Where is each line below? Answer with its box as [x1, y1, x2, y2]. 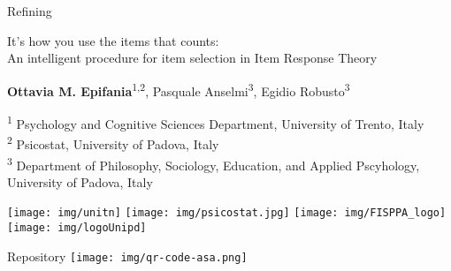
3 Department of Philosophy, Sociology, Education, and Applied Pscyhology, [7, 153, 420, 174]
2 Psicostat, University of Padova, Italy [7, 132, 219, 153]
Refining [7, 2, 52, 19]
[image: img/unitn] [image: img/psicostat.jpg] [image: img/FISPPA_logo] [7, 207, 447, 220]
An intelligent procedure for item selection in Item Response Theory [7, 49, 378, 67]
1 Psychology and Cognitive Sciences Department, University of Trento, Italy [7, 112, 424, 132]
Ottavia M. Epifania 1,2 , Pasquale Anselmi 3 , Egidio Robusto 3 [7, 79, 350, 100]
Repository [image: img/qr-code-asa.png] [7, 246, 248, 265]
